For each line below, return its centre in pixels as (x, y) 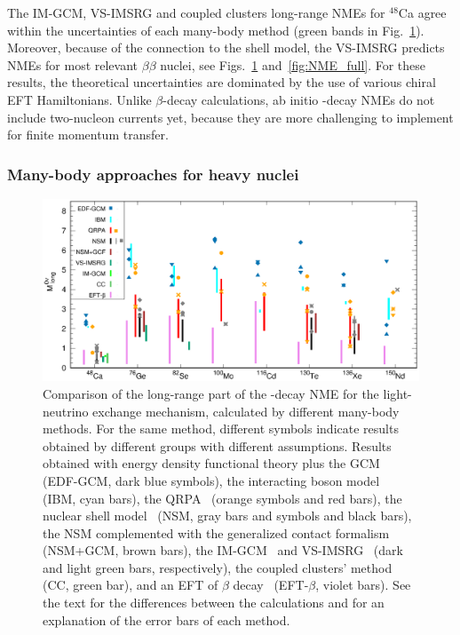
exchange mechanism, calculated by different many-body (246, 411)
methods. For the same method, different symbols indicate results (221, 429)
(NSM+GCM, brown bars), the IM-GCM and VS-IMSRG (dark (223, 550)
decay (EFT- (271, 585)
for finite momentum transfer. (88, 135)
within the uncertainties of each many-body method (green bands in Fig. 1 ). (216, 30)
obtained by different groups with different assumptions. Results (217, 445)
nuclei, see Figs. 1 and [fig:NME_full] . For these (293, 64)
